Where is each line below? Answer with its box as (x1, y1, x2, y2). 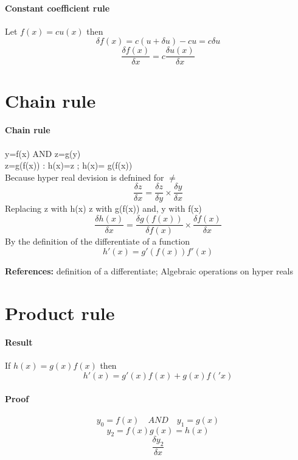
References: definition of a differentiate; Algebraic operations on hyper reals (5, 264, 294, 277)
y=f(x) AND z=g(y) (5, 147, 81, 159)
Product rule (5, 300, 115, 325)
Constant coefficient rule (5, 1, 110, 14)
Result (5, 336, 33, 349)
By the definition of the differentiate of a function (5, 235, 190, 248)
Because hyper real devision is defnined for (5, 170, 164, 183)
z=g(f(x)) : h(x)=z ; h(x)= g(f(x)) (5, 159, 133, 172)
